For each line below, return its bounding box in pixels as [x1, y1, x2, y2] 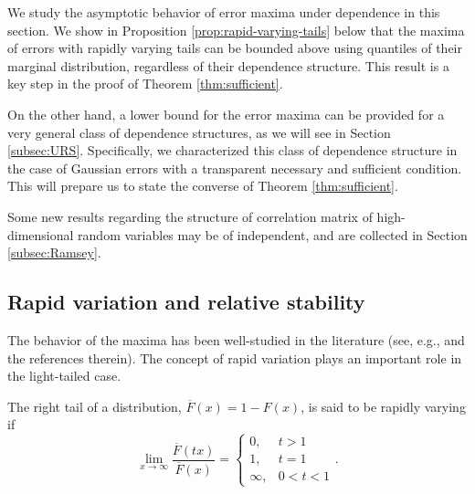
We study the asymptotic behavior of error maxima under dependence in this [7, 3, 440, 21]
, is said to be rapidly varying [301, 396, 466, 415]
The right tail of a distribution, [7, 396, 182, 415]
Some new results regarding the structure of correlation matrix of [7, 206, 373, 226]
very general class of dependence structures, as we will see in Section [7, 122, 391, 142]
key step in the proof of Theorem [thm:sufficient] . [7, 74, 283, 93]
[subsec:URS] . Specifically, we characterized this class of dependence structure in [7, 141, 458, 160]
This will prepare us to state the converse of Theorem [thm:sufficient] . [7, 176, 398, 195]
